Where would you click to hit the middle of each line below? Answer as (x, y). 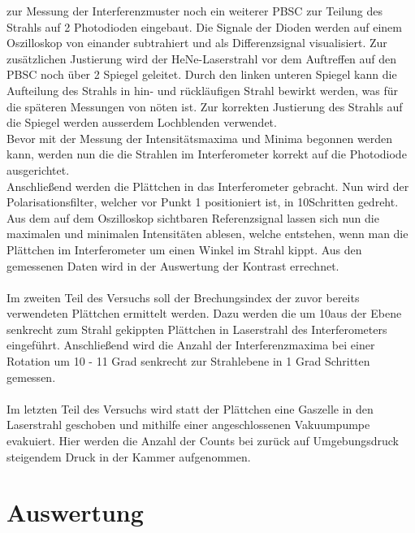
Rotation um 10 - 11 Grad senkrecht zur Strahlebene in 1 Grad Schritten (188, 361)
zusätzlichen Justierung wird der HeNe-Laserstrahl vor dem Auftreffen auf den (202, 58)
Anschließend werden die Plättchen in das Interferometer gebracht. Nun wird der (208, 186)
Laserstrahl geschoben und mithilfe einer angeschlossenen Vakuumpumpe (188, 425)
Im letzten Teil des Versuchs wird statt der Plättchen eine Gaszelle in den (190, 408)
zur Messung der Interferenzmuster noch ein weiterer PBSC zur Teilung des (195, 11)
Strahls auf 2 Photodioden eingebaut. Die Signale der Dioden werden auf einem (204, 26)
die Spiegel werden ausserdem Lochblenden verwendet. (142, 122)
